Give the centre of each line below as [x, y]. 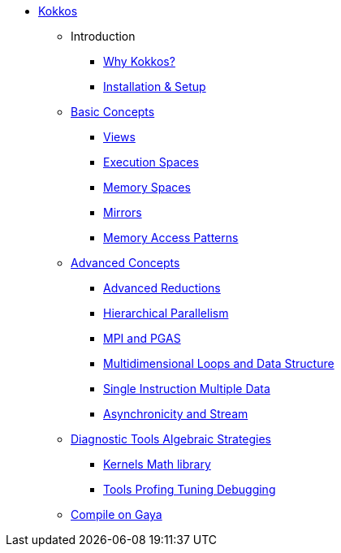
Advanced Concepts [125, 263]
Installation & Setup [155, 86]
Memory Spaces [147, 187]
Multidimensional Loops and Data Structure [219, 363]
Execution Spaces [151, 162]
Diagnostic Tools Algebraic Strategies [171, 439]
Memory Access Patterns [171, 238]
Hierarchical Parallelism [166, 313]
